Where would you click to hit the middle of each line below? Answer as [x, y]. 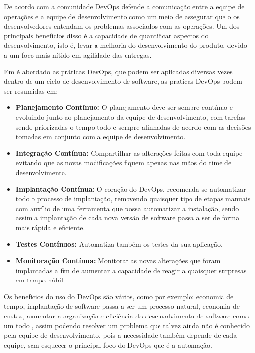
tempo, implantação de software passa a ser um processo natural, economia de [122, 306]
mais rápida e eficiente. [50, 227]
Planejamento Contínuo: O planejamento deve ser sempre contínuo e [124, 107]
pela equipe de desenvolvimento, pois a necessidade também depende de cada [121, 335]
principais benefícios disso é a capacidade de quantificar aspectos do [106, 35]
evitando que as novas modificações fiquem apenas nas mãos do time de [124, 162]
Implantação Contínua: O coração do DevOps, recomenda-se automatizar [131, 189]
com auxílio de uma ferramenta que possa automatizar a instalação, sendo [127, 208]
